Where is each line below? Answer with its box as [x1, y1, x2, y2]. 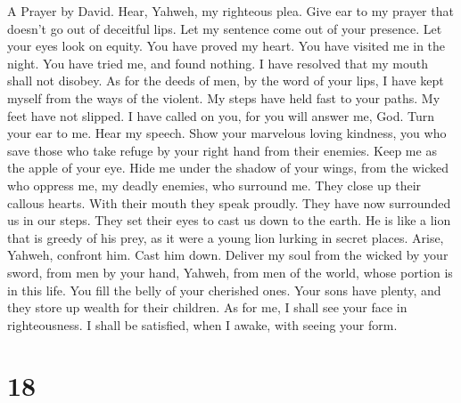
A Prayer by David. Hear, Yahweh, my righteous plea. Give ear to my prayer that [7, 2, 454, 20]
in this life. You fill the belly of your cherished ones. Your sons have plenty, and [7, 280, 441, 299]
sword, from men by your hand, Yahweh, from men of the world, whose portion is [7, 262, 453, 281]
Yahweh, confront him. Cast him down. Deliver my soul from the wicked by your [7, 246, 449, 264]
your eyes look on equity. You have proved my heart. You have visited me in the [7, 36, 446, 55]
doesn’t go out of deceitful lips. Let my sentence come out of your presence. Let [7, 19, 442, 37]
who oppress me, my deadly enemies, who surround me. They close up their [7, 175, 422, 194]
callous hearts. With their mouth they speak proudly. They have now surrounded [7, 193, 451, 212]
